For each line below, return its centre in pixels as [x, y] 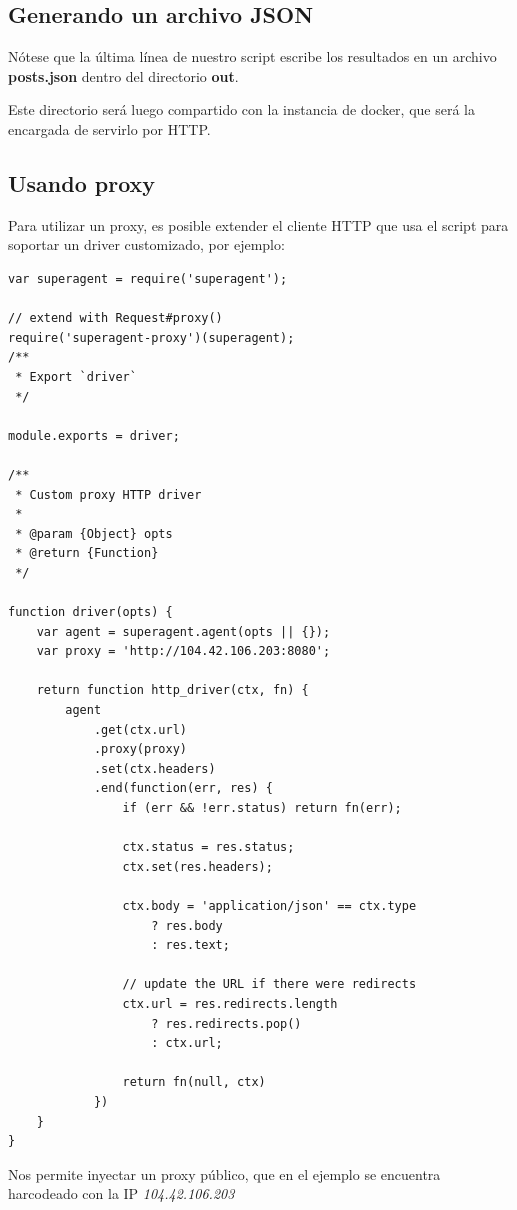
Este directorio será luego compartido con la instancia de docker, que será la [241, 109]
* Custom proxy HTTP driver [108, 494]
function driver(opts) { [90, 612]
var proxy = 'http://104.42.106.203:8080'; [183, 651]
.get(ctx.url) [140, 729]
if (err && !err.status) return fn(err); [262, 808]
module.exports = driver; [94, 435]
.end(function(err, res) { [183, 788]
